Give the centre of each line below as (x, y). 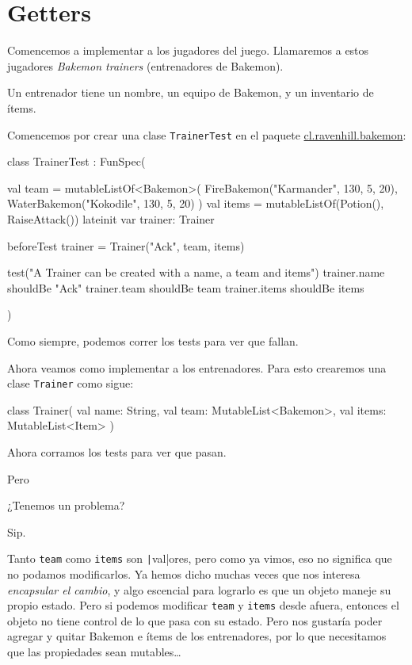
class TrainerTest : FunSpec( (76, 161)
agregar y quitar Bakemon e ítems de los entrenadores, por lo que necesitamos (197, 636)
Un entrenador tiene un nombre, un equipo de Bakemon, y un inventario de (191, 92)
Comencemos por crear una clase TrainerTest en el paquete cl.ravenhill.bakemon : (207, 134)
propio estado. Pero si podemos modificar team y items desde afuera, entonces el (203, 605)
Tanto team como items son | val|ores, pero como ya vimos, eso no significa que (200, 558)
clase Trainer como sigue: (71, 383)
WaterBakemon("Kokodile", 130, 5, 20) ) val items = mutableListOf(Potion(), (196, 203)
